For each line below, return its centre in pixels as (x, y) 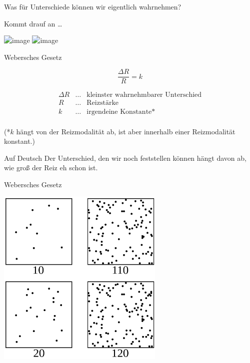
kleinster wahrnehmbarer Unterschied (144, 95)
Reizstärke (102, 103)
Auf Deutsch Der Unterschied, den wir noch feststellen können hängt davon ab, (125, 158)
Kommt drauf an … (33, 23)
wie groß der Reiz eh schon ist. (51, 168)
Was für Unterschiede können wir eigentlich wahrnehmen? (93, 6)
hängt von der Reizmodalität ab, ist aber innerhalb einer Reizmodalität (126, 131)
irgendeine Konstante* (121, 112)
